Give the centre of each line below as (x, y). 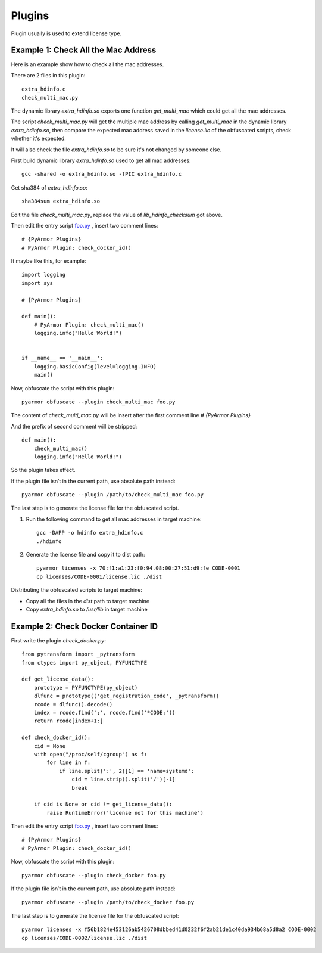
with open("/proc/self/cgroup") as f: (90, 754)
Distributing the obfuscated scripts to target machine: (77, 590)
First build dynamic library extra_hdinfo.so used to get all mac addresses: (101, 160)
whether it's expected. (39, 139)
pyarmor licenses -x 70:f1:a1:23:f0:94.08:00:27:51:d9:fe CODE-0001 (138, 568)
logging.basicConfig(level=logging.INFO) (95, 366)
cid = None (50, 746)
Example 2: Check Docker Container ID (84, 626)
